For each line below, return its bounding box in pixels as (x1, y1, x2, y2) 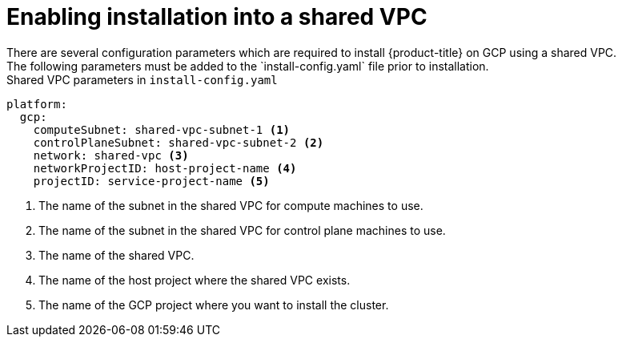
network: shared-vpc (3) (33, 148, 189, 162)
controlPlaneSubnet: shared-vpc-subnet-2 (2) (33, 135, 324, 149)
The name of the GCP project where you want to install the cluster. (38, 297, 389, 312)
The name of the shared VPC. (38, 248, 195, 262)
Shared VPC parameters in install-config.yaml (6, 72, 278, 87)
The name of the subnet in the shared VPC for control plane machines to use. (38, 223, 446, 237)
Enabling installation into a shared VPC (6, 3, 427, 30)
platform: (6, 97, 67, 111)
